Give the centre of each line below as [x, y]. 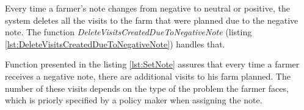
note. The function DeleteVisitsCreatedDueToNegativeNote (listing [128, 32]
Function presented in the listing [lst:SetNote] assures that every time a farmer [152, 64]
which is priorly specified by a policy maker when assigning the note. [134, 100]
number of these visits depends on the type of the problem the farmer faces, [147, 88]
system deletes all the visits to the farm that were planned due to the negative [152, 20]
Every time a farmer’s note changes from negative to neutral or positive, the [147, 8]
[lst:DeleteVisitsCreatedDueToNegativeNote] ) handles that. [115, 43]
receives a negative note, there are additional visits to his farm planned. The [148, 76]
